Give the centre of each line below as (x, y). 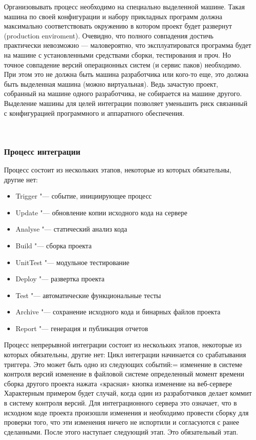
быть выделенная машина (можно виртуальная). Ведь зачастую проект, (111, 84)
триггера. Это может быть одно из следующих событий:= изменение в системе (123, 364)
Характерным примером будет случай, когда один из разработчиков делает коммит (128, 393)
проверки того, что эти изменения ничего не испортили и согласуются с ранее (122, 422)
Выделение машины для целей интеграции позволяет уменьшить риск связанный (126, 103)
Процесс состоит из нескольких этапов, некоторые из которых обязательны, (118, 169)
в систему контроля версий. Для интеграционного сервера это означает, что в (121, 403)
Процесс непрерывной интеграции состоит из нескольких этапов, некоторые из (123, 345)
